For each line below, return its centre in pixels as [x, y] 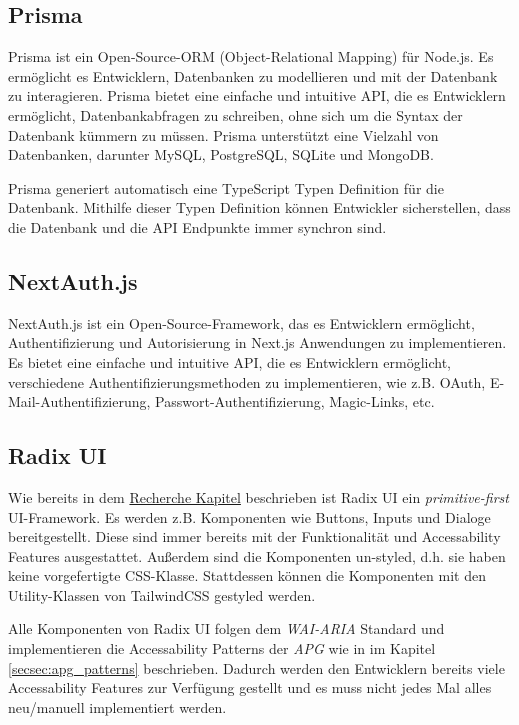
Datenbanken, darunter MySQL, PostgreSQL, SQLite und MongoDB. [221, 154]
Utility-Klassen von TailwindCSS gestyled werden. [162, 594]
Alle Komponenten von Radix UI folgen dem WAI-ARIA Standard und [226, 628]
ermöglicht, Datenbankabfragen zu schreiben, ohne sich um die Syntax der [235, 114]
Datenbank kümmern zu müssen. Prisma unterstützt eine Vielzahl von [223, 134]
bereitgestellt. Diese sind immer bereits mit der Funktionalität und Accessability [254, 536]
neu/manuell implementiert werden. [117, 706]
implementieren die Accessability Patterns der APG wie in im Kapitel [222, 648]
